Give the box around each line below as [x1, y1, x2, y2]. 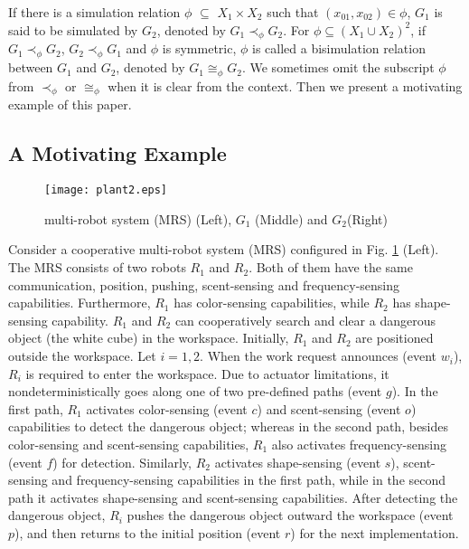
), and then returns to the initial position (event [14, 523, 281, 542]
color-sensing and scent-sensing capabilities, [8, 435, 249, 454]
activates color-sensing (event [86, 399, 248, 418]
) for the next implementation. [290, 523, 459, 542]
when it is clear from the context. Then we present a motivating [108, 76, 463, 95]
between [8, 58, 53, 77]
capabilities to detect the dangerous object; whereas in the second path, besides [8, 417, 449, 436]
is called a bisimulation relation [252, 39, 426, 58]
